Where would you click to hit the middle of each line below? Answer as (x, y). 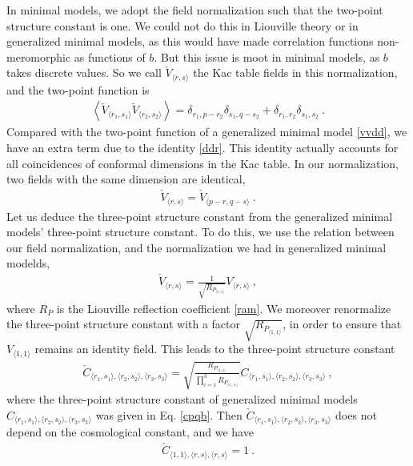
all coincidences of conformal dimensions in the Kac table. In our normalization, (202, 163)
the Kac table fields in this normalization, (295, 72)
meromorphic (39, 56)
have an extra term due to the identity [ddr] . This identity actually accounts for (202, 148)
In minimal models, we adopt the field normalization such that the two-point (195, 10)
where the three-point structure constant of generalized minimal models (182, 399)
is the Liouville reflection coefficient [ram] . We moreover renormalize (224, 308)
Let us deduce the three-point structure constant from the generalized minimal (200, 216)
